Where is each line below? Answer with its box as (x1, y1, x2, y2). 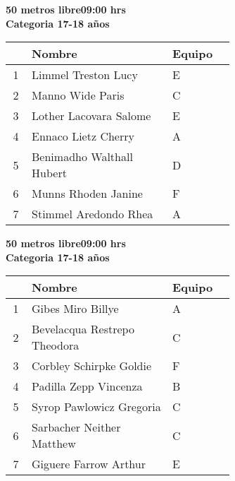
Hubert (32, 165, 67, 182)
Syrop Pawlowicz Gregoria (32, 398, 161, 415)
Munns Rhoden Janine (32, 185, 143, 202)
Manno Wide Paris (32, 87, 125, 104)
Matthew (32, 435, 76, 452)
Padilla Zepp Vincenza (32, 378, 143, 395)
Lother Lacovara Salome (32, 107, 151, 124)
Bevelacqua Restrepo (32, 321, 134, 338)
